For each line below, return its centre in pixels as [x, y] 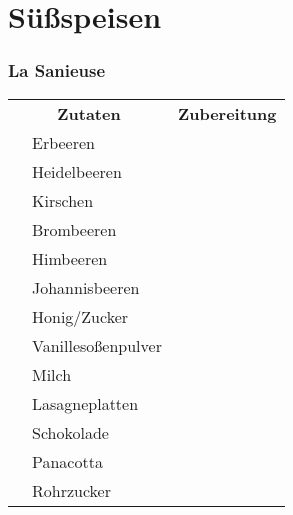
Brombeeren [74, 229]
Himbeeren [70, 258]
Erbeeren [63, 142]
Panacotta [67, 461]
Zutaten [89, 113]
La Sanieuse [57, 70]
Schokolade [70, 432]
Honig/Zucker [80, 316]
